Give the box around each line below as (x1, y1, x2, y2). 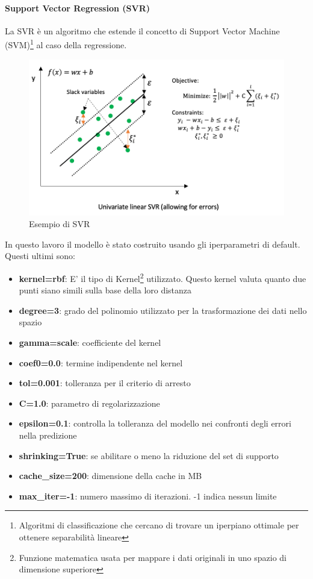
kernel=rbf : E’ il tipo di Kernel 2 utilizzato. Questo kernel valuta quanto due (19, 270, 306, 284)
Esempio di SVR (29, 218, 90, 230)
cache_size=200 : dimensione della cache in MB (19, 469, 202, 482)
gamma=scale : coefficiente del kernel (19, 336, 161, 348)
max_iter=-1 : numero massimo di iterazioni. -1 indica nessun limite (19, 489, 277, 502)
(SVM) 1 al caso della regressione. (5, 37, 127, 51)
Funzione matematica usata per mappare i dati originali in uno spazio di (19, 551, 287, 563)
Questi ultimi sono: (5, 249, 75, 262)
